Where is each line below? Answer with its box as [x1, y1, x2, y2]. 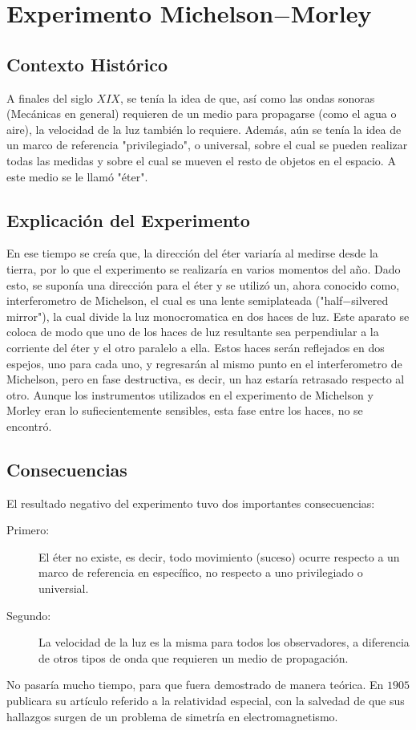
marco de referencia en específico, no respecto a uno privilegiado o [38, 564, 363, 581]
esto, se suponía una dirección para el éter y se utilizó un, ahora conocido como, [6, 276, 400, 293]
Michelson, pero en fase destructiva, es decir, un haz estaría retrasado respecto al [6, 371, 405, 387]
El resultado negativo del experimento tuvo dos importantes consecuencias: [6, 494, 375, 511]
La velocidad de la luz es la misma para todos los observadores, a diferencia [38, 634, 410, 651]
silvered [351, 292, 389, 309]
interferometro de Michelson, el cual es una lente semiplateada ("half [6, 292, 343, 309]
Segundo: [6, 606, 51, 623]
